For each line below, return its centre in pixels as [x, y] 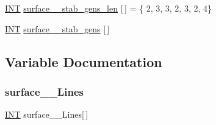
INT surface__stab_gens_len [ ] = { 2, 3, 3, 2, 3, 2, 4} [108, 8]
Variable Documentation [84, 61]
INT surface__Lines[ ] [47, 114]
